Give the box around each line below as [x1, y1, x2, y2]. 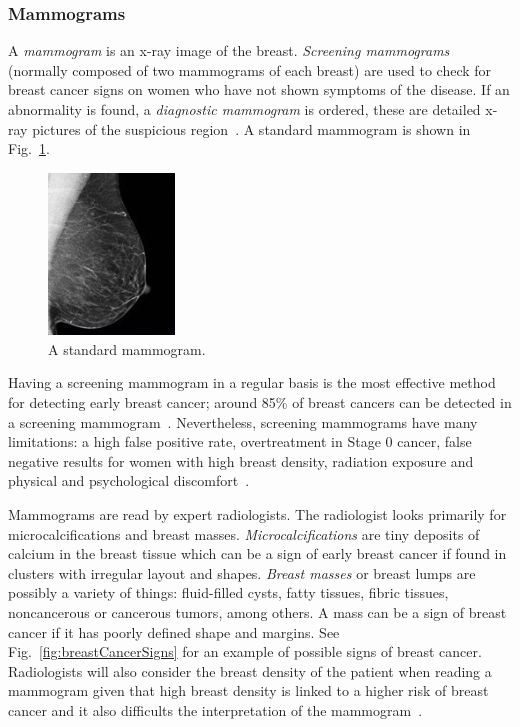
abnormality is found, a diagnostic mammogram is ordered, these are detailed [8, 99, 481, 119]
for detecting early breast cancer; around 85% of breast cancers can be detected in [8, 392, 512, 413]
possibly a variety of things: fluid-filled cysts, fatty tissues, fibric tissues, [8, 582, 449, 603]
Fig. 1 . [8, 138, 50, 159]
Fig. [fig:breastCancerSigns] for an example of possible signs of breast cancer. [8, 641, 482, 662]
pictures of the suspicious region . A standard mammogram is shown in [32, 118, 471, 139]
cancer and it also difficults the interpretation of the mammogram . [8, 699, 423, 720]
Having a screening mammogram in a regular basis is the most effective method [8, 372, 496, 393]
